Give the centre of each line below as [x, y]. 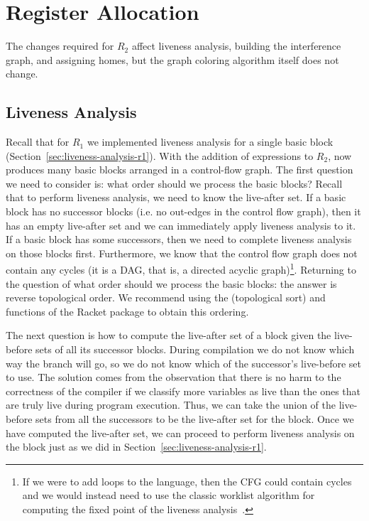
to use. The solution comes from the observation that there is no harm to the [174, 377]
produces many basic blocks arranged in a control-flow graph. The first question [180, 170]
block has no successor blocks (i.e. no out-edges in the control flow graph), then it [183, 211]
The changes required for [60, 46]
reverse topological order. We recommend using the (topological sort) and [166, 297]
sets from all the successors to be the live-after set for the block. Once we [195, 419]
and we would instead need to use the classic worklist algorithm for [169, 495]
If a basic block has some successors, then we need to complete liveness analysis [179, 239]
